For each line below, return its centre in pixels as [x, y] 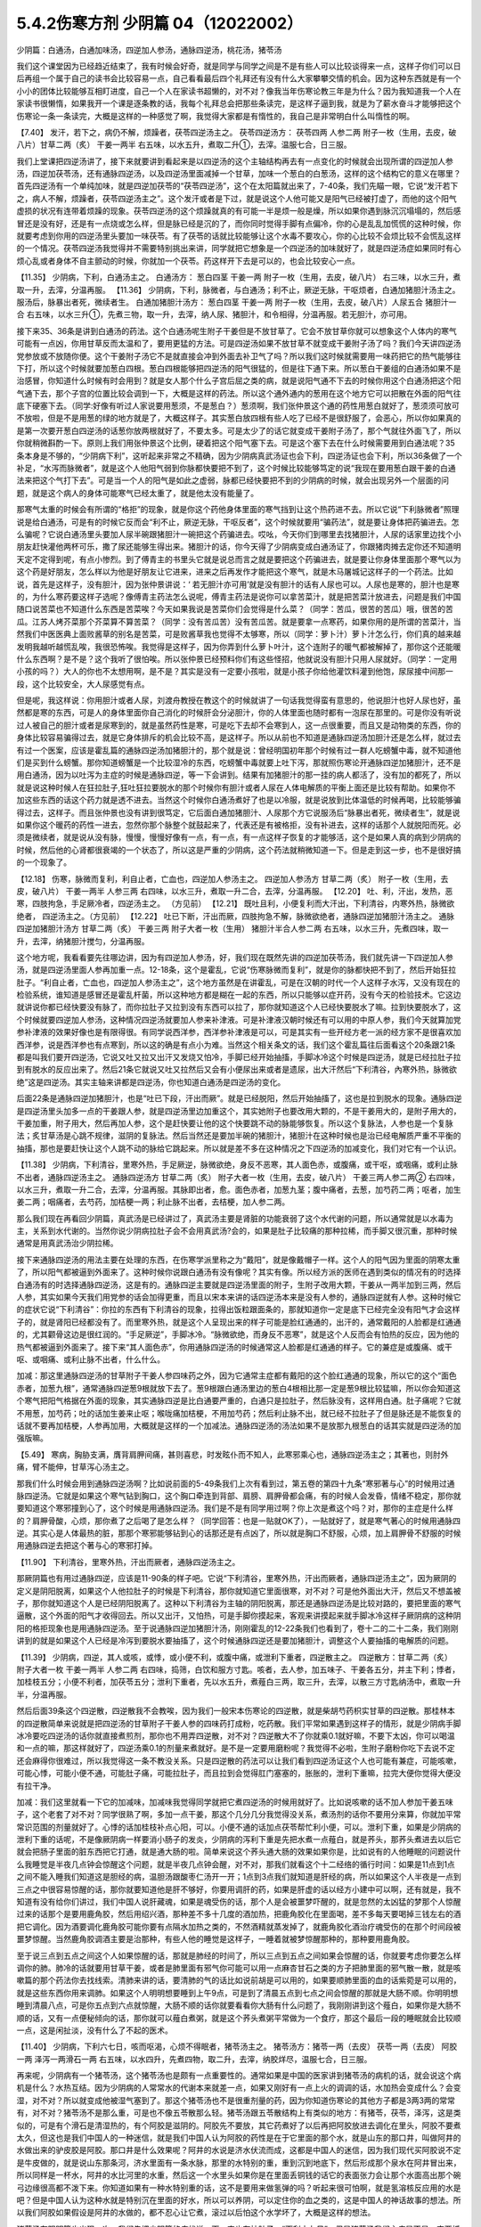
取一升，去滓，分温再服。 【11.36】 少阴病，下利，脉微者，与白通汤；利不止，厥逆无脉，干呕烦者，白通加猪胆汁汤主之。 [238, 290]
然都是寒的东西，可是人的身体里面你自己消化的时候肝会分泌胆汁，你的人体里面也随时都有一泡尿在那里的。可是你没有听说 [239, 713]
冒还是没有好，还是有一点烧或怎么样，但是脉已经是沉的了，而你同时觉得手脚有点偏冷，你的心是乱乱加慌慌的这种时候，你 [239, 224]
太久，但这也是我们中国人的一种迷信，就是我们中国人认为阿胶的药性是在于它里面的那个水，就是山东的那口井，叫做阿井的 [239, 2138]
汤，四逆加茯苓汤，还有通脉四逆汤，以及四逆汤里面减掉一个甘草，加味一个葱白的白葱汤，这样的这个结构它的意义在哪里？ [239, 174]
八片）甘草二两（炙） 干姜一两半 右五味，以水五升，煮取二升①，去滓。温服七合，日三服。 [184, 145]
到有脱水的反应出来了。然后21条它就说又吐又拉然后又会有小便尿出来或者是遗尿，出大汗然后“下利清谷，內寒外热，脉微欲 [237, 1070]
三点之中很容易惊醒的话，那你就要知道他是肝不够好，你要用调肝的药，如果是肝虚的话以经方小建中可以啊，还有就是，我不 [239, 1889]
